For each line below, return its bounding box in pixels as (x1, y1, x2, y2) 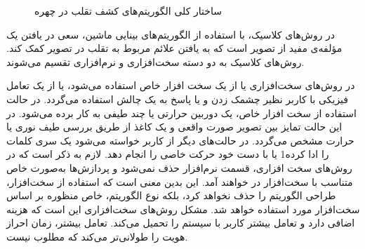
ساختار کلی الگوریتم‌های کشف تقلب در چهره (34, 4, 222, 18)
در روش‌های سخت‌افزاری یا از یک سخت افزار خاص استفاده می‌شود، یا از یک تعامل (6, 78, 355, 93)
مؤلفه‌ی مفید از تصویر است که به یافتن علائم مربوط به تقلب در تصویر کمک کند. (6, 41, 343, 55)
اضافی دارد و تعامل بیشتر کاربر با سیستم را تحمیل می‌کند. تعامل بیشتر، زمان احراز (6, 215, 355, 230)
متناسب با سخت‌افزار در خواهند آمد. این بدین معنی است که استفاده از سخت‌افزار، (6, 174, 353, 189)
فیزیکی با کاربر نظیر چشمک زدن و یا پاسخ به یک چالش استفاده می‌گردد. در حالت (6, 91, 349, 106)
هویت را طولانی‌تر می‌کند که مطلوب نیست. (6, 229, 188, 243)
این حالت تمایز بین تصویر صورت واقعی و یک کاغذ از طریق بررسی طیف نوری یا (6, 119, 343, 134)
